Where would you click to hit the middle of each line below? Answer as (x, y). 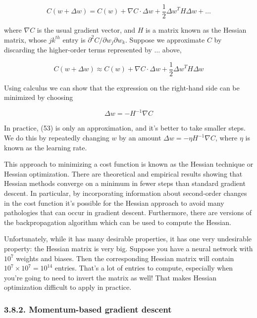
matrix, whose (26, 39)
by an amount (140, 138)
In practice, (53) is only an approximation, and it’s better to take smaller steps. (125, 128)
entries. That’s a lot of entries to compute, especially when (144, 268)
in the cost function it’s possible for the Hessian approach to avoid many (114, 203)
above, (172, 50)
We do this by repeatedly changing (57, 138)
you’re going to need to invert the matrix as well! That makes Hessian (110, 277)
